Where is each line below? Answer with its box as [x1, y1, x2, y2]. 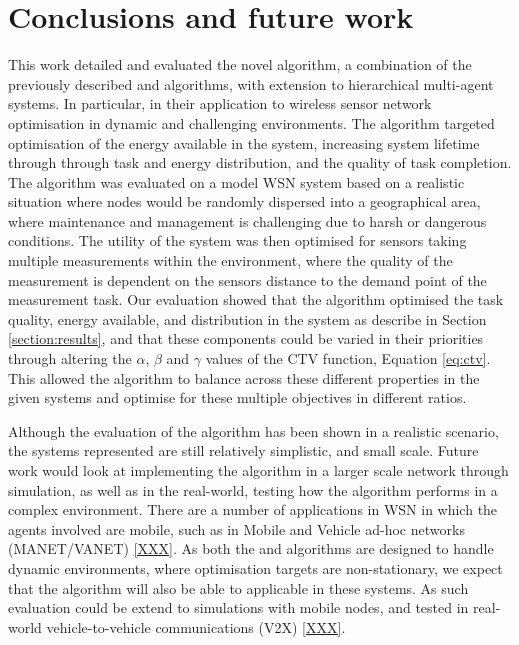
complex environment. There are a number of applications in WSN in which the [8, 499, 498, 520]
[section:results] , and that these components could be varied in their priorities [8, 328, 484, 349]
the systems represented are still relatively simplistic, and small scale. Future [8, 440, 479, 461]
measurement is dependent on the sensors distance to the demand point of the [8, 269, 487, 290]
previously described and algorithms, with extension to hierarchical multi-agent [8, 73, 494, 94]
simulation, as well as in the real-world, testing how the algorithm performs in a [8, 479, 498, 500]
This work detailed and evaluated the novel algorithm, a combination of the [8, 54, 472, 75]
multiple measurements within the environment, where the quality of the [8, 250, 453, 271]
